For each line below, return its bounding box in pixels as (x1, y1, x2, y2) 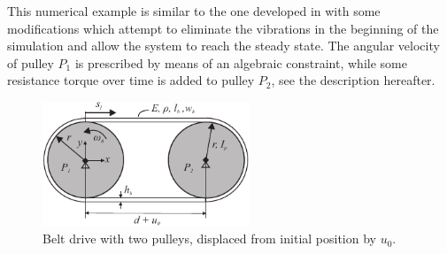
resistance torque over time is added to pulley (7, 71, 255, 89)
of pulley (7, 53, 54, 72)
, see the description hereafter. (271, 71, 435, 89)
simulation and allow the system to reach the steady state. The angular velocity (7, 36, 440, 55)
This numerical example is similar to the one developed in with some (7, 2, 381, 19)
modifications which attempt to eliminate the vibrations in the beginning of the (7, 19, 439, 37)
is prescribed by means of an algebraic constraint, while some (74, 53, 407, 72)
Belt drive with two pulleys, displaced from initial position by (42, 229, 376, 248)
